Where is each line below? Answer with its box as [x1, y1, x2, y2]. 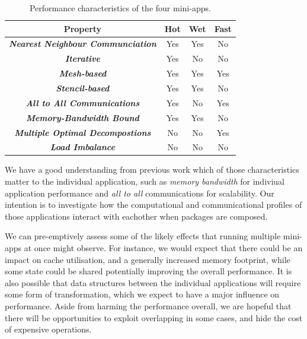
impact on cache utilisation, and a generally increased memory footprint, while [5, 253, 290, 265]
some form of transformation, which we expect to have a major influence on [5, 288, 280, 300]
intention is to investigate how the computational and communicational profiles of [5, 198, 302, 211]
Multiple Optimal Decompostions [14, 126, 151, 138]
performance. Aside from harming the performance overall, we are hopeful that [5, 299, 292, 312]
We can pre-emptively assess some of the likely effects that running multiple [5, 230, 281, 242]
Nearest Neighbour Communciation [9, 37, 156, 50]
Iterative [65, 52, 100, 65]
